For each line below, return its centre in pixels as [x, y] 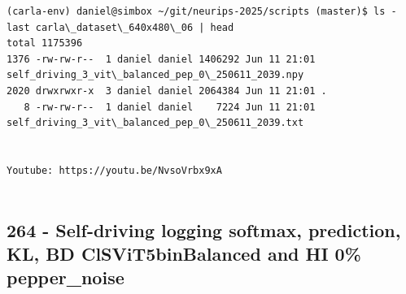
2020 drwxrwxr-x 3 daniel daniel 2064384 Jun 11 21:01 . [167, 91]
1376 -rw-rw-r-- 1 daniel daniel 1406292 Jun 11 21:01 [161, 59]
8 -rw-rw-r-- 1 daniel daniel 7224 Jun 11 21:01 [170, 107]
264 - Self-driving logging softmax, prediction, [204, 229]
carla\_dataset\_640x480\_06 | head [135, 27]
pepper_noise [65, 277]
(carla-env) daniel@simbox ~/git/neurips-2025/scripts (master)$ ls [196, 11]
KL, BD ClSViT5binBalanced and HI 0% [184, 253]
